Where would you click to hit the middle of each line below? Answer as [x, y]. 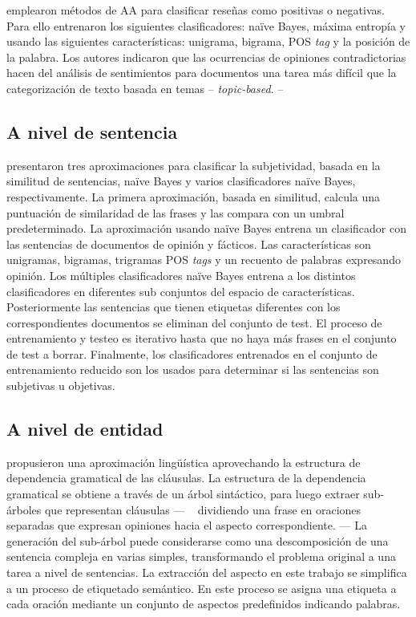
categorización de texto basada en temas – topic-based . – [145, 88]
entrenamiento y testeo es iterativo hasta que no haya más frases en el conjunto [202, 338]
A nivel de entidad [85, 429]
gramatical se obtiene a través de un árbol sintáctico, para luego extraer [183, 494]
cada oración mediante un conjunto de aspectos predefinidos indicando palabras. [204, 604]
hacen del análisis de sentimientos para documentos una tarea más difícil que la [202, 73]
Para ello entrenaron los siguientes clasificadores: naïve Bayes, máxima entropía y [206, 25]
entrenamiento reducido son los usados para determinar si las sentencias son [193, 369]
